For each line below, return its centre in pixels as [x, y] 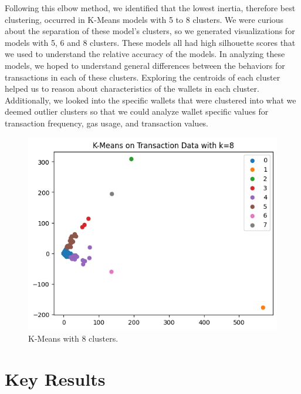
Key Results [55, 378]
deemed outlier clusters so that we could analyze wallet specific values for [137, 111]
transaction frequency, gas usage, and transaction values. [107, 123]
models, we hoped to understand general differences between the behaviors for [145, 65]
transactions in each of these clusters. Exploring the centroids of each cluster [143, 77]
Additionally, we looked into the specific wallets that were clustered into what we [150, 100]
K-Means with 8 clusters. [73, 338]
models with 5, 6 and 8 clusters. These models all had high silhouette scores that [150, 42]
